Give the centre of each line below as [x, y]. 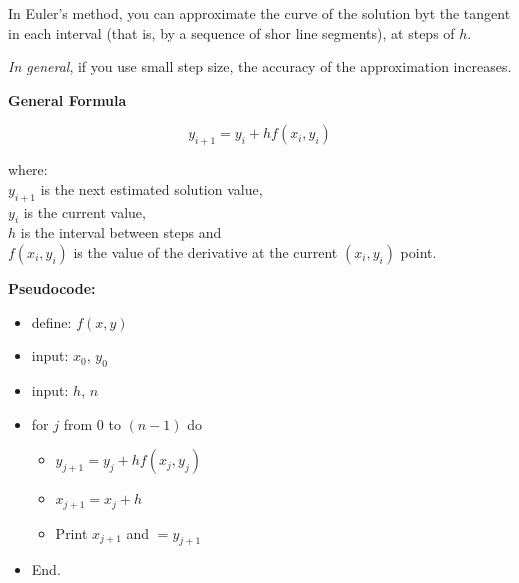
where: [28, 169]
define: [51, 321]
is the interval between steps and [121, 232]
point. [418, 251]
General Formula [67, 99]
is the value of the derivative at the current [205, 251]
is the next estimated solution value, [151, 188]
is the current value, [84, 211]
